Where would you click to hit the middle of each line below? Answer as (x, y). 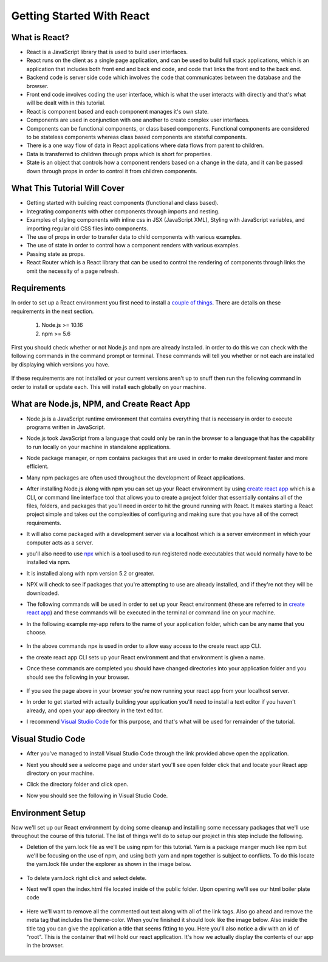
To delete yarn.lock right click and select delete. (87, 878)
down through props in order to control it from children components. (112, 171)
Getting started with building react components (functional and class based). (122, 203)
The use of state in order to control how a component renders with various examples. (133, 246)
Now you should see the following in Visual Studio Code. (97, 795)
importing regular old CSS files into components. (87, 228)
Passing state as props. (56, 254)
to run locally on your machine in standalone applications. (99, 447)
